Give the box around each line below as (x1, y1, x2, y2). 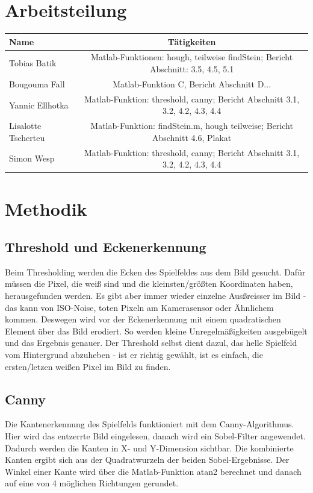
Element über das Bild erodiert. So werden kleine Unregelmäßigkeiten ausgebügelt (5, 324, 308, 337)
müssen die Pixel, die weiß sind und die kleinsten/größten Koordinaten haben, (5, 277, 293, 290)
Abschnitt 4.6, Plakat (152, 131, 232, 143)
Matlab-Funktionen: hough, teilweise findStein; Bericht (91, 51, 293, 63)
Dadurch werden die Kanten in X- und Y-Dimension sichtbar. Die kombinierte (5, 441, 294, 454)
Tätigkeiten (167, 35, 216, 48)
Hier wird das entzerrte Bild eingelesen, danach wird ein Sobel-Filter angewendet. (5, 430, 306, 442)
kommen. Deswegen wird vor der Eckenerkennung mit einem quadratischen (5, 313, 281, 325)
